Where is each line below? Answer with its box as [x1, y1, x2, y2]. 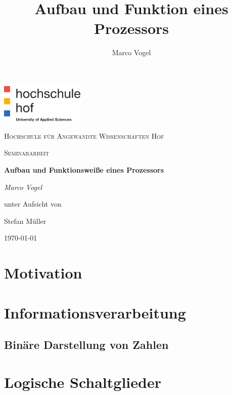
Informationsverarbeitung [4, 302, 186, 323]
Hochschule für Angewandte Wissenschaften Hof [4, 130, 164, 141]
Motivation [4, 262, 82, 283]
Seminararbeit [4, 147, 50, 158]
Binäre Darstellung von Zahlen [4, 337, 169, 352]
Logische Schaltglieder [4, 371, 161, 392]
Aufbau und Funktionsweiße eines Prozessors [4, 164, 164, 175]
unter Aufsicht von [4, 199, 62, 209]
